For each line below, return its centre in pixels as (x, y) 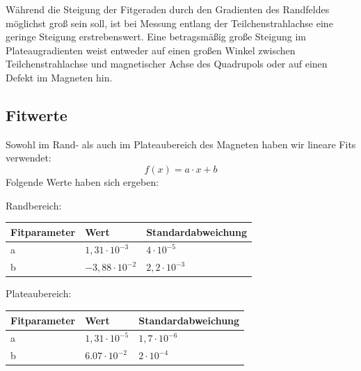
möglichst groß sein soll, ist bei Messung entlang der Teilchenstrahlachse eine (169, 23)
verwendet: (29, 158)
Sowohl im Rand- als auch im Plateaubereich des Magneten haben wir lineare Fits (181, 144)
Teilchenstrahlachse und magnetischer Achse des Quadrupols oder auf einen (167, 64)
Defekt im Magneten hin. (59, 77)
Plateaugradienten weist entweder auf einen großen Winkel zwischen (151, 50)
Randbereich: (34, 205)
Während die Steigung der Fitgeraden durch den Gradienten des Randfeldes (168, 9)
